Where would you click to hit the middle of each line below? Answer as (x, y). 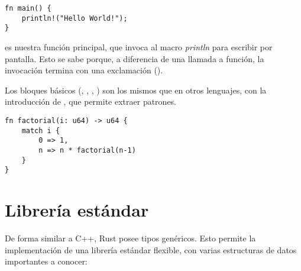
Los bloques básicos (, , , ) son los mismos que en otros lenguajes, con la (136, 90)
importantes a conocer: (46, 261)
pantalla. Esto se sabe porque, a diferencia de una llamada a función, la (135, 58)
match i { (41, 130)
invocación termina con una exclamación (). (84, 70)
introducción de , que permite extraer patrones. (91, 101)
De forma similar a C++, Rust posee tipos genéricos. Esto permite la (130, 238)
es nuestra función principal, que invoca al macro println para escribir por (139, 46)
